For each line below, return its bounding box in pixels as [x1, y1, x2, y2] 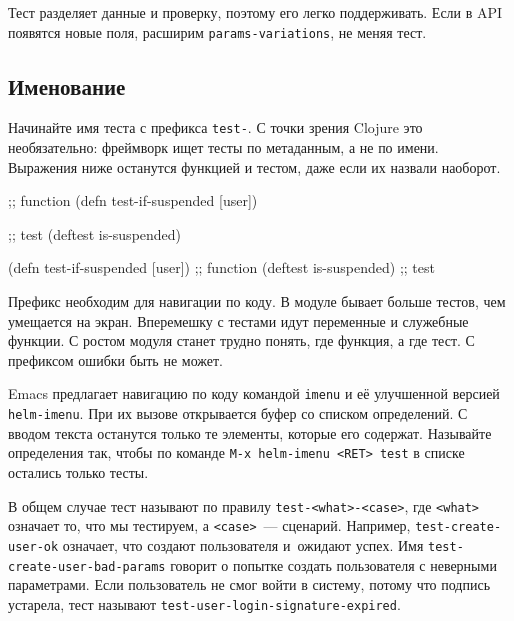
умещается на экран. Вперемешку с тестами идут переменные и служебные [8, 310, 469, 331]
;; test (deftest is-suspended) [8, 223, 182, 244]
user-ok [8, 539, 59, 554]
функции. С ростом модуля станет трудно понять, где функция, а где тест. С [8, 330, 475, 351]
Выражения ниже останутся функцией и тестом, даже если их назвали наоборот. [8, 156, 501, 177]
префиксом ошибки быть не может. [8, 349, 223, 370]
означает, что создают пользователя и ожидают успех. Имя [62, 534, 424, 555]
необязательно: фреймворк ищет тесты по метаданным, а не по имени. [8, 137, 439, 158]
